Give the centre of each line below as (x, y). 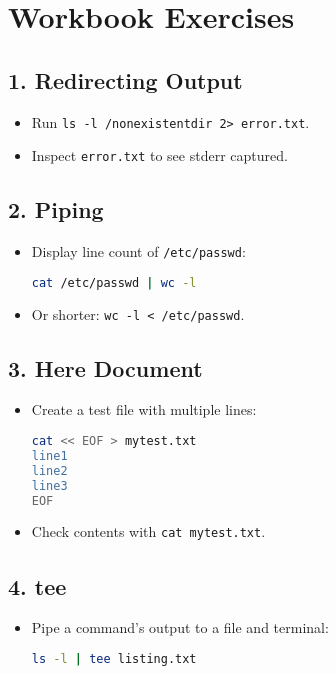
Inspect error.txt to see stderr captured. (159, 155)
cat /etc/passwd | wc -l (114, 282)
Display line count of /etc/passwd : (138, 251)
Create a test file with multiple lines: (144, 409)
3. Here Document (105, 367)
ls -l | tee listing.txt (114, 658)
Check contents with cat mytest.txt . (148, 531)
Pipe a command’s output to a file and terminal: (180, 627)
